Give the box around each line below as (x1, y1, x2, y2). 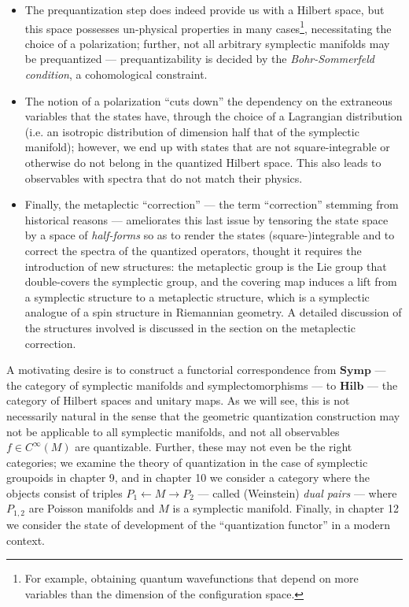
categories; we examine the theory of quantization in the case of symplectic (6, 453, 368, 470)
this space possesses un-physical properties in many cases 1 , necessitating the (24, 17, 392, 36)
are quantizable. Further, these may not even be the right (75, 439, 352, 455)
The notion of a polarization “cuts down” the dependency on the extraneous (24, 92, 392, 109)
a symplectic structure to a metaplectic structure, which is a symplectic (24, 288, 370, 305)
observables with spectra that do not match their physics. (24, 169, 303, 186)
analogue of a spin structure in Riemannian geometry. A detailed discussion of (24, 304, 402, 320)
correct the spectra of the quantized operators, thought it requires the (24, 242, 362, 258)
